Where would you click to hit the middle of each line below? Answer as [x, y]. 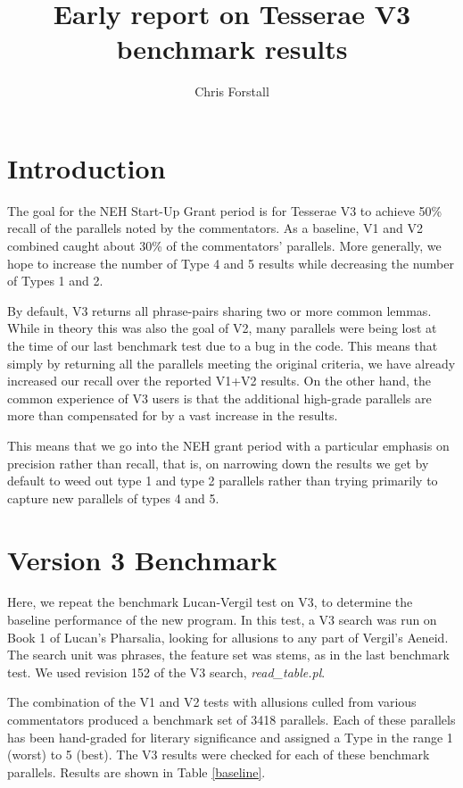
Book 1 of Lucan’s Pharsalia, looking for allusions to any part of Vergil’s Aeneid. [228, 637]
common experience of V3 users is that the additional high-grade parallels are [219, 398]
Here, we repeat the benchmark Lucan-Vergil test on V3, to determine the [210, 602]
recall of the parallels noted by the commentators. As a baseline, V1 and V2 [215, 228]
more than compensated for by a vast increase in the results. [173, 415]
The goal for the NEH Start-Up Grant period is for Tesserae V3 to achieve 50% [225, 210]
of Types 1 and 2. [55, 281]
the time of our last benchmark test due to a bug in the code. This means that [223, 345]
